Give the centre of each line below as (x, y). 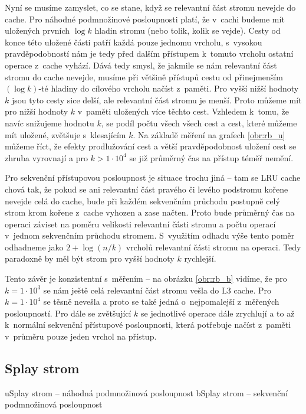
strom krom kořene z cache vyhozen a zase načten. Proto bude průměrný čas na (150, 212)
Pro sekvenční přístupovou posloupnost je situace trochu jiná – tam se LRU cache (153, 177)
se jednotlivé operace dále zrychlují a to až (218, 313)
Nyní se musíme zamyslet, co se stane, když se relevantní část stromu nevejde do (150, 7)
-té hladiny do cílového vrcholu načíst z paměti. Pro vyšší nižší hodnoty (169, 88)
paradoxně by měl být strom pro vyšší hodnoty (90, 258)
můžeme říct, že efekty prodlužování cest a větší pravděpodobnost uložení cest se (151, 146)
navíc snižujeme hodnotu (50, 123)
